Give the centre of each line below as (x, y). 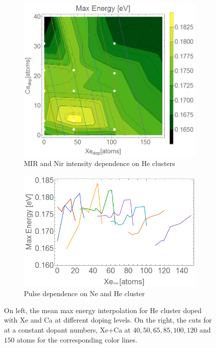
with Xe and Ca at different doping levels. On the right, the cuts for (108, 320)
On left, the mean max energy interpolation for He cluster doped (103, 310)
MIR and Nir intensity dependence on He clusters (100, 163)
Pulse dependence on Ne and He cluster (84, 293)
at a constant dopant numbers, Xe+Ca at (67, 329)
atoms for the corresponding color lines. (77, 339)
